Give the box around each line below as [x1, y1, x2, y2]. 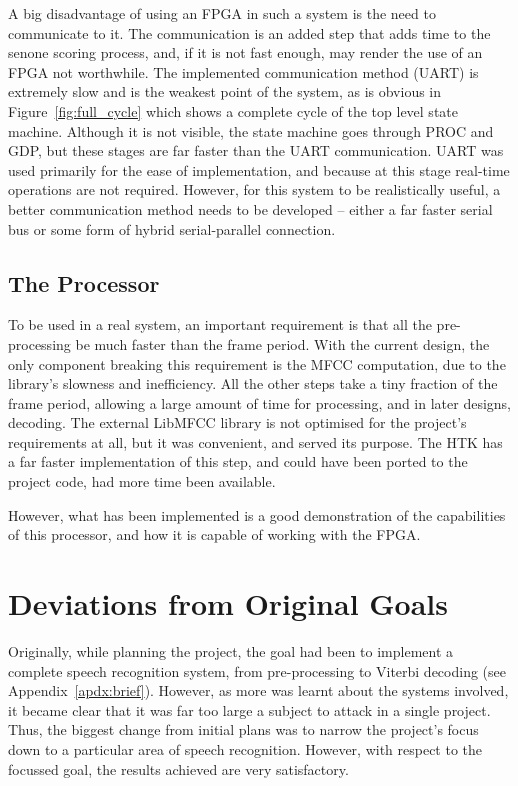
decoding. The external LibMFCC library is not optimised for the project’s [8, 412, 467, 433]
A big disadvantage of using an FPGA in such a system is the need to [8, 3, 436, 23]
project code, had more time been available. [8, 471, 276, 492]
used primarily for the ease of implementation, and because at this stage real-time [8, 159, 510, 180]
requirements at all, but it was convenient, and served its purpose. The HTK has [8, 431, 503, 452]
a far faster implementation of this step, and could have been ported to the [8, 451, 468, 472]
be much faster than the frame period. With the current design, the [75, 333, 490, 354]
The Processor [8, 267, 160, 298]
